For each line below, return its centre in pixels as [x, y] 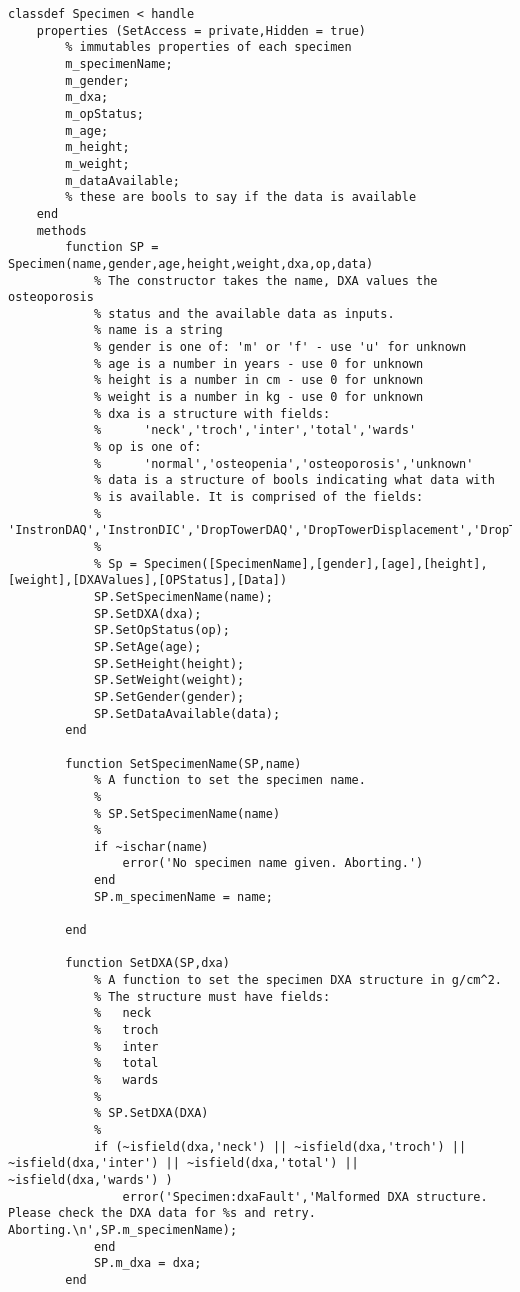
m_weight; [97, 163]
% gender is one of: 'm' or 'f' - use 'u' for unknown [280, 347]
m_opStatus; [105, 113]
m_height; [97, 147]
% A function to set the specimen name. [229, 780]
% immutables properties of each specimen [208, 47]
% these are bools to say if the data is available [241, 197]
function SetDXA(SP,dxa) [147, 963]
